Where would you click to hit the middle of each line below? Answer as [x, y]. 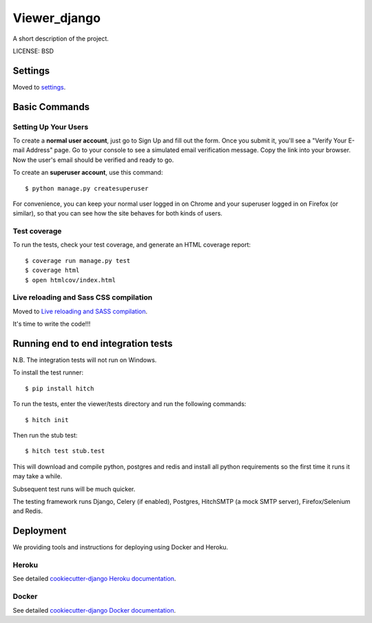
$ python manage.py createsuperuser [87, 188]
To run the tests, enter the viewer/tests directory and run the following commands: [130, 404]
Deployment [40, 531]
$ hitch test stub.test [65, 451]
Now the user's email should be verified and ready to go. [93, 160]
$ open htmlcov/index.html [71, 280]
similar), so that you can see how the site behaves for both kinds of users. [118, 213]
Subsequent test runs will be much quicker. [74, 489]
